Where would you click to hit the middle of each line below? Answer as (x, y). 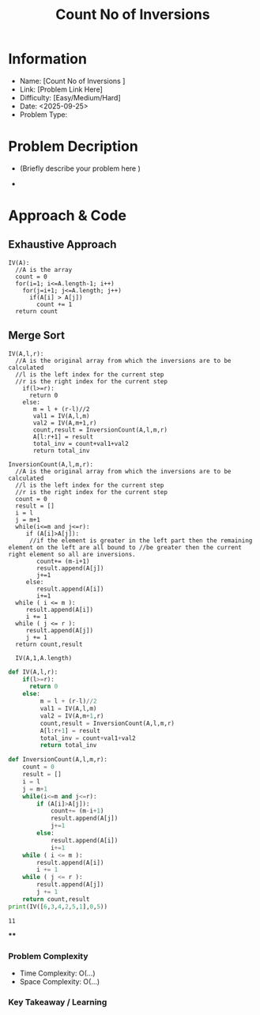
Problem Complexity (48, 956)
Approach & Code (67, 216)
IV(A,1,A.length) (44, 658)
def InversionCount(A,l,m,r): (58, 760)
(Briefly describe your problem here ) (80, 168)
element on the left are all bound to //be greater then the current (125, 547)
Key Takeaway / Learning (58, 1002)
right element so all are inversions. (72, 554)
